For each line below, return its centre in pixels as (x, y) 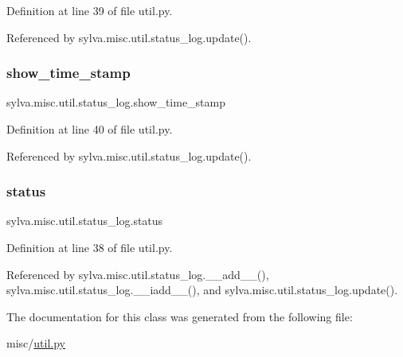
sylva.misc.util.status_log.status (85, 221)
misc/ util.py (36, 343)
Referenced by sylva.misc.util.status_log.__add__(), (138, 274)
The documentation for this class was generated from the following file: (180, 316)
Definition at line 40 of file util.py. (90, 129)
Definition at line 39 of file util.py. (90, 10)
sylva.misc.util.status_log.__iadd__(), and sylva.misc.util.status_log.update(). (202, 290)
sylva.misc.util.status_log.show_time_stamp (116, 102)
